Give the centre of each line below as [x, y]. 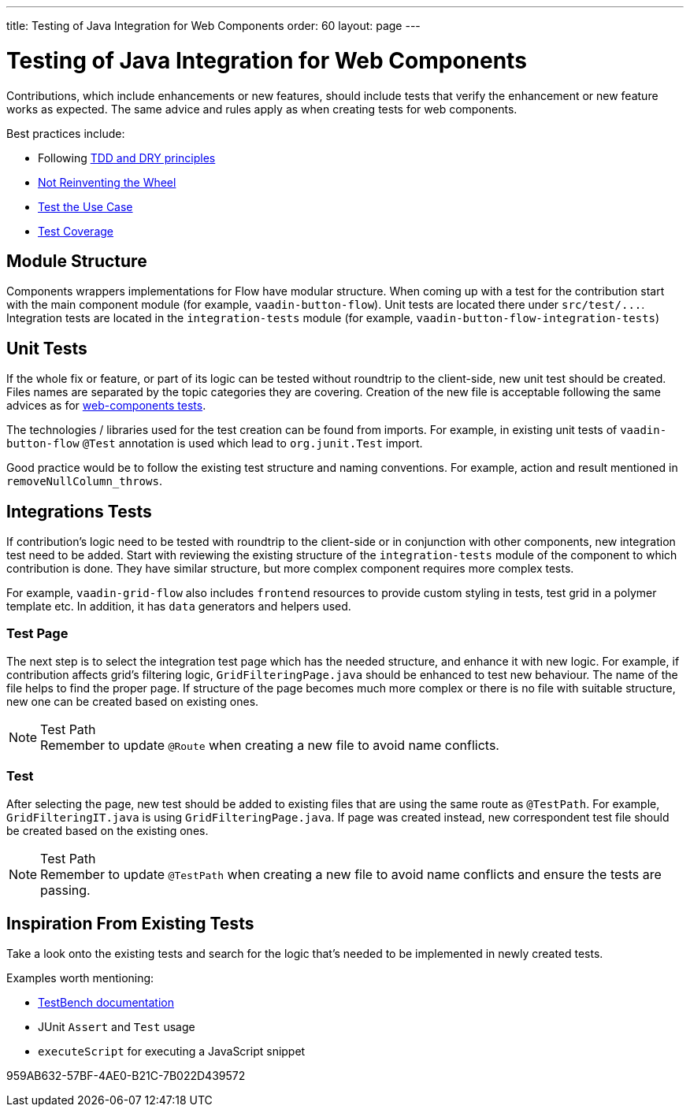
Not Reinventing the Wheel [107, 182]
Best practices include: [66, 133]
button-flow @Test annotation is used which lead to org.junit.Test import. [215, 443]
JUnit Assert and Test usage [117, 1027]
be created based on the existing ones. [108, 830]
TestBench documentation [106, 1003]
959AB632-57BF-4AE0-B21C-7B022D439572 [126, 1076]
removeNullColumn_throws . [84, 481]
